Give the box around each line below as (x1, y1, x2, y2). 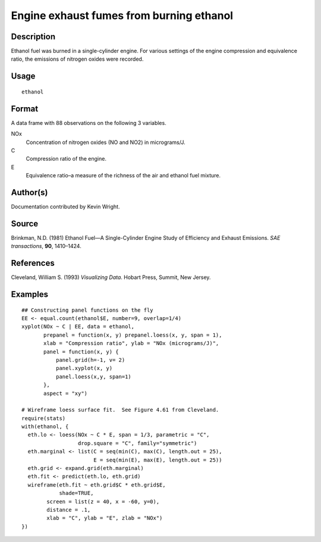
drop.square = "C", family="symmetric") (77, 440, 197, 446)
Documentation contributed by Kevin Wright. (11, 203, 120, 211)
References (11, 258, 55, 268)
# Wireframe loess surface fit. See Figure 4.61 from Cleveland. (21, 406, 219, 413)
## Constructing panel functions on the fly (21, 306, 154, 314)
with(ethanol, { (21, 423, 69, 430)
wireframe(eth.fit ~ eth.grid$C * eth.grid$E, (27, 481, 166, 488)
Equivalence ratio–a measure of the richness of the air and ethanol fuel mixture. (26, 172, 221, 179)
